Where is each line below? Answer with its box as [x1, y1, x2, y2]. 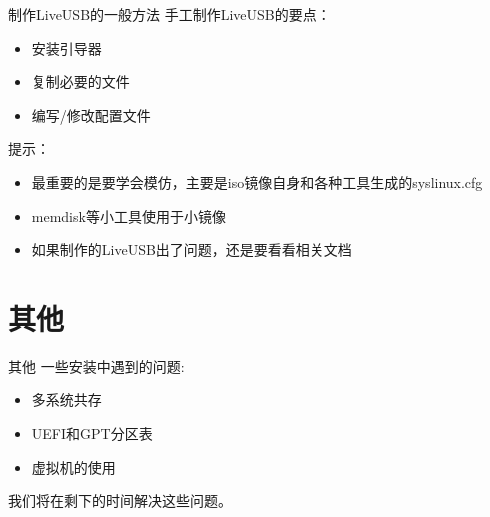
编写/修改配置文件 [31, 104, 151, 125]
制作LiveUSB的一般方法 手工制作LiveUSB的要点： [8, 4, 331, 24]
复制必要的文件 [31, 71, 130, 92]
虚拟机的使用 [31, 456, 116, 477]
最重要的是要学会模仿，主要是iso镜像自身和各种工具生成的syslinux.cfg [31, 171, 483, 192]
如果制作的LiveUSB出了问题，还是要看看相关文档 [31, 239, 352, 260]
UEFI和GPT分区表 [31, 423, 153, 444]
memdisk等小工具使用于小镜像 [31, 205, 226, 226]
